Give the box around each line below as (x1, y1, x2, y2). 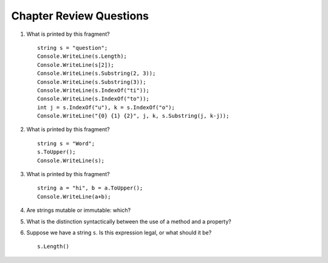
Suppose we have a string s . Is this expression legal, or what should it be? (26, 228, 212, 236)
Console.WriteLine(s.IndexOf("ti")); (37, 87, 150, 94)
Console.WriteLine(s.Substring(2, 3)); (37, 70, 156, 77)
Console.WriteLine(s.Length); (37, 53, 128, 60)
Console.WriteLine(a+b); (37, 193, 111, 200)
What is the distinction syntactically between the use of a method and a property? (26, 217, 231, 225)
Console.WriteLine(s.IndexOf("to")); (37, 95, 150, 103)
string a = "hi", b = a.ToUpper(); (37, 185, 143, 191)
